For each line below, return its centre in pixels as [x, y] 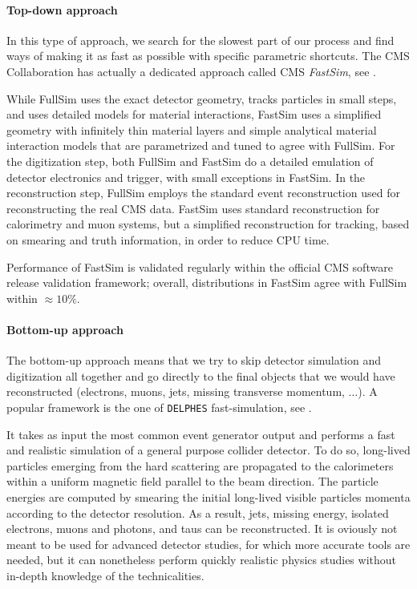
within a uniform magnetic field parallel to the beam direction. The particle [192, 481]
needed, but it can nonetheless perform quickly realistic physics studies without [201, 560]
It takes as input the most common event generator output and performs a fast [201, 434]
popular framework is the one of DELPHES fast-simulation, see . [159, 407]
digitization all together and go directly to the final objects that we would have [201, 375]
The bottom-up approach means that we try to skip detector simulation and [194, 360]
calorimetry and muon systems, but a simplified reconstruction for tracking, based [208, 224]
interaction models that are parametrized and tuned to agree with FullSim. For [201, 145]
